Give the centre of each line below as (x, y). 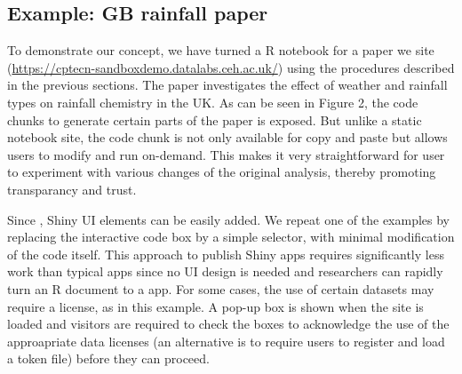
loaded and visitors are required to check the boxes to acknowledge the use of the (228, 324)
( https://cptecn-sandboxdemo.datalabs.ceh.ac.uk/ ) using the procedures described (231, 67)
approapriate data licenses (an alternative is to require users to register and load (226, 341)
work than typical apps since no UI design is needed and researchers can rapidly (225, 271)
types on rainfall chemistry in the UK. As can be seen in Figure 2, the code (213, 102)
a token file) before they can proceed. (108, 358)
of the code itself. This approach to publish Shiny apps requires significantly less (226, 254)
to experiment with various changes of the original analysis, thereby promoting (222, 172)
